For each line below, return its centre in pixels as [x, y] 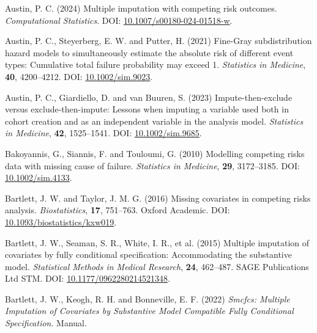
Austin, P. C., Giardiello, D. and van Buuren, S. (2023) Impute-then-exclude [149, 97]
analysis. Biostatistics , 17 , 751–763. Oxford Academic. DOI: [117, 210]
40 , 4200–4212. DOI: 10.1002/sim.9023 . [79, 76]
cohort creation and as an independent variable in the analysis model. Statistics [154, 121]
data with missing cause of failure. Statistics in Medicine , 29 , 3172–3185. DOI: [152, 165]
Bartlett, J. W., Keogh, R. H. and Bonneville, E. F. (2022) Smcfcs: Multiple [147, 298]
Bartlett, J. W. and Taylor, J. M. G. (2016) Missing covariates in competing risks [158, 198]
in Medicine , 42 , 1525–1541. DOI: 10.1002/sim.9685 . [103, 133]
